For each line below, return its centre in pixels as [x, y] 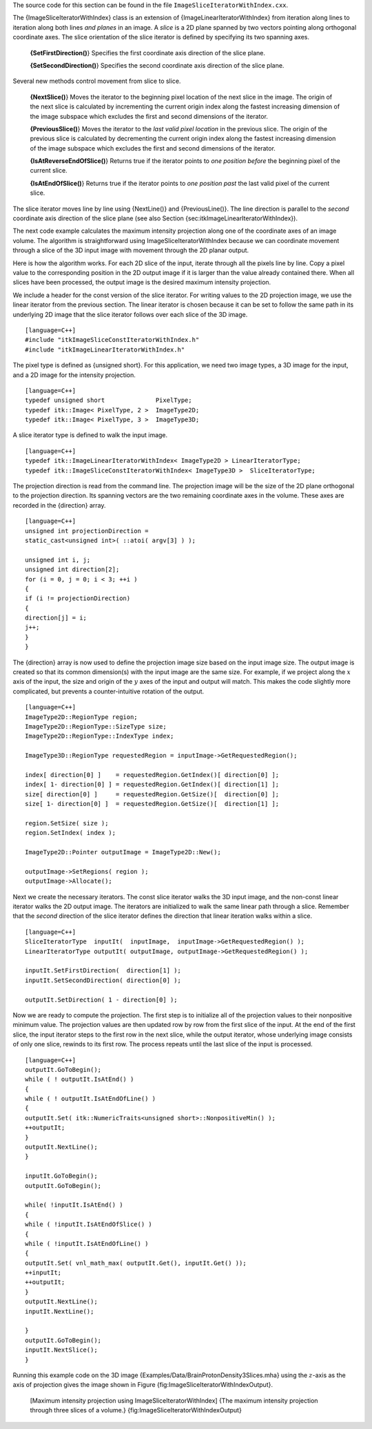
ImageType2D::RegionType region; [81, 717]
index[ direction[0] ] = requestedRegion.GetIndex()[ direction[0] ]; [152, 775]
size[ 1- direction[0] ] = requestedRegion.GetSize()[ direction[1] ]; [152, 804]
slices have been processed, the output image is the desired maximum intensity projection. [142, 282]
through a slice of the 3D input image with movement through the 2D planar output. [131, 250]
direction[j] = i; [56, 618]
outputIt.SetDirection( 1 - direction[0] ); [102, 999]
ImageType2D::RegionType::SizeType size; [96, 726]
